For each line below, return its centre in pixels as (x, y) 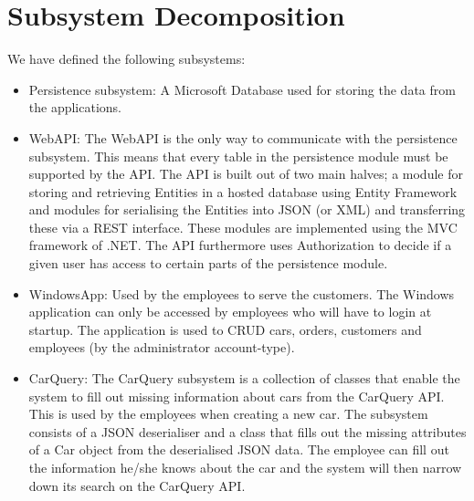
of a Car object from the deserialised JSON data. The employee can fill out (239, 449)
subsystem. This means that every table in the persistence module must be (238, 156)
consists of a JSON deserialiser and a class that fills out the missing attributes (248, 431)
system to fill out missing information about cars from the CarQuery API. (237, 396)
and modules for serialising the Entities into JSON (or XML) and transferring (247, 209)
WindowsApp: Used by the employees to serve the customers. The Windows (242, 293)
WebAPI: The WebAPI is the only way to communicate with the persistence (243, 137)
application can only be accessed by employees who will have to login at (230, 312)
